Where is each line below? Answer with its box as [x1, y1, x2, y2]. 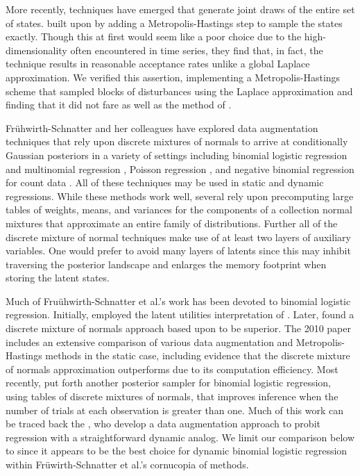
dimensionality [6, 42, 67, 57]
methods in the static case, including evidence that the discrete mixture [45, 348, 350, 363]
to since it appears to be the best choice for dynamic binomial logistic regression [6, 443, 348, 458]
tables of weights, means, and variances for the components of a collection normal [6, 202, 352, 217]
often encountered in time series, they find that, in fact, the [70, 42, 323, 57]
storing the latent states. [6, 270, 110, 285]
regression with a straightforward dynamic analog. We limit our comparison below [6, 429, 355, 444]
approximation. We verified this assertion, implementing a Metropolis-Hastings [6, 69, 341, 84]
